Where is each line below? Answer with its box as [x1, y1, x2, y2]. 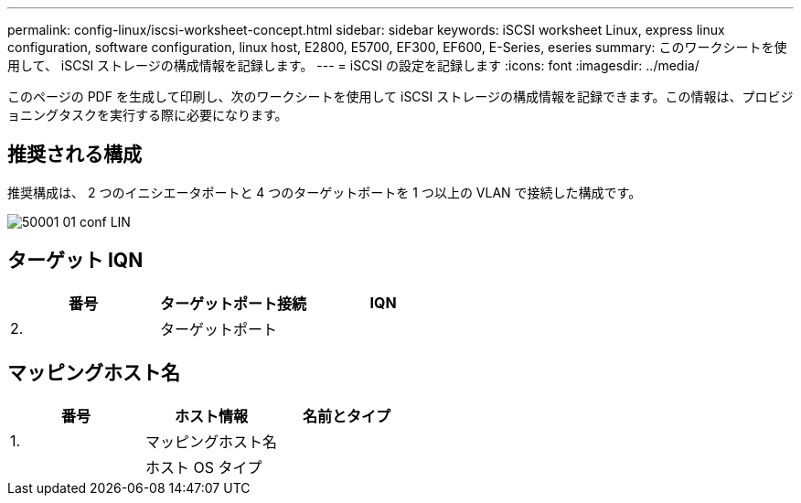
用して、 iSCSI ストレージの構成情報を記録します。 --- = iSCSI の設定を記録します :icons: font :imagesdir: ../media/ [7, 58, 700, 73]
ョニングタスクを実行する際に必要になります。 [7, 107, 288, 123]
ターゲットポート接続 [160, 294, 307, 313]
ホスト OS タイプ [145, 457, 262, 476]
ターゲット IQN [7, 249, 144, 273]
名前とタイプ [303, 406, 391, 425]
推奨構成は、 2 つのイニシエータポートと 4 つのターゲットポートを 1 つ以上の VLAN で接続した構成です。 [7, 184, 642, 200]
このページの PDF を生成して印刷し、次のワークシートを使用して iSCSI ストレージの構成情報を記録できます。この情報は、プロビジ [7, 89, 794, 104]
